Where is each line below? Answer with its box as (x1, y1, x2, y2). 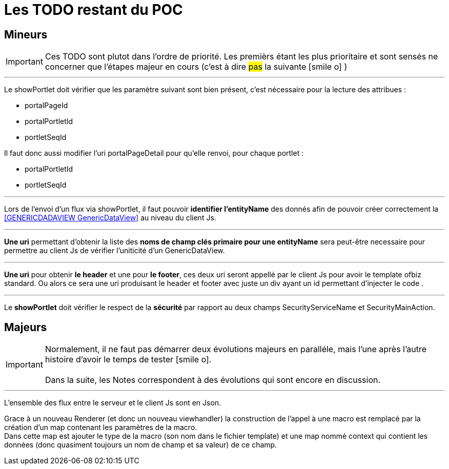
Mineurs (4, 28, 48, 41)
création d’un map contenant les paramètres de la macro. (4, 423, 197, 432)
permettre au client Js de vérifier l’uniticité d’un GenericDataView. (4, 246, 225, 255)
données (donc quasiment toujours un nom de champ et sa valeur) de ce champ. (4, 440, 277, 450)
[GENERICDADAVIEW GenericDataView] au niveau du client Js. (4, 213, 216, 222)
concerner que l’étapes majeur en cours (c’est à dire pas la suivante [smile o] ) (45, 62, 348, 72)
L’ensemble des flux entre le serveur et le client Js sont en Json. (4, 398, 221, 407)
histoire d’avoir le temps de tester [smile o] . (45, 354, 212, 365)
